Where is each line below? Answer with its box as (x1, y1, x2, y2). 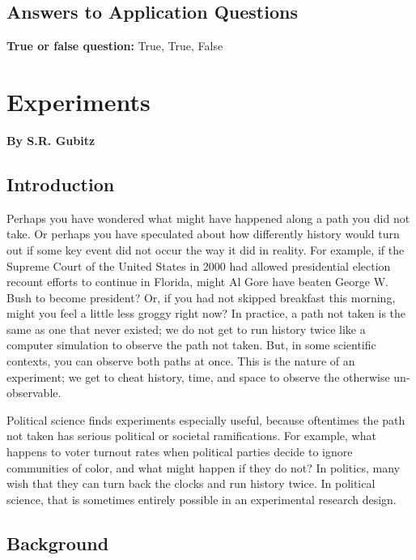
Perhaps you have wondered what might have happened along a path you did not (6, 209, 410, 226)
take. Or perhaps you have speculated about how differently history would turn (6, 225, 400, 242)
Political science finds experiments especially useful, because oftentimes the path (6, 411, 405, 428)
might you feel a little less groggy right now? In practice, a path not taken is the (6, 305, 406, 322)
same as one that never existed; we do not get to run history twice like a (6, 320, 366, 337)
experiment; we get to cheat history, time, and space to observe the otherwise (6, 368, 390, 385)
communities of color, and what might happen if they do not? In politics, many (6, 459, 400, 476)
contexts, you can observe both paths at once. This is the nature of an (6, 353, 355, 370)
